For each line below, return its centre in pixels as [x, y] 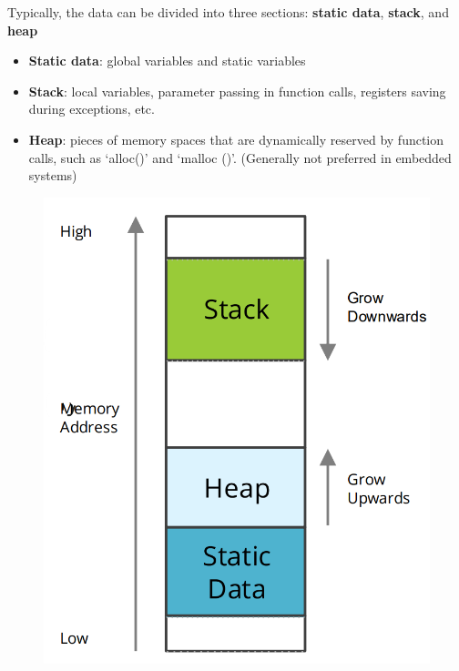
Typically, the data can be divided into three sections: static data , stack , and [228, 12]
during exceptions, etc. [92, 109]
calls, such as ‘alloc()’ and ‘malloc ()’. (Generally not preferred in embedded [240, 157]
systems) [53, 175]
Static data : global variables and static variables [167, 61]
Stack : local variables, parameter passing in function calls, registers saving [237, 91]
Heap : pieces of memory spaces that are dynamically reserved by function [236, 139]
